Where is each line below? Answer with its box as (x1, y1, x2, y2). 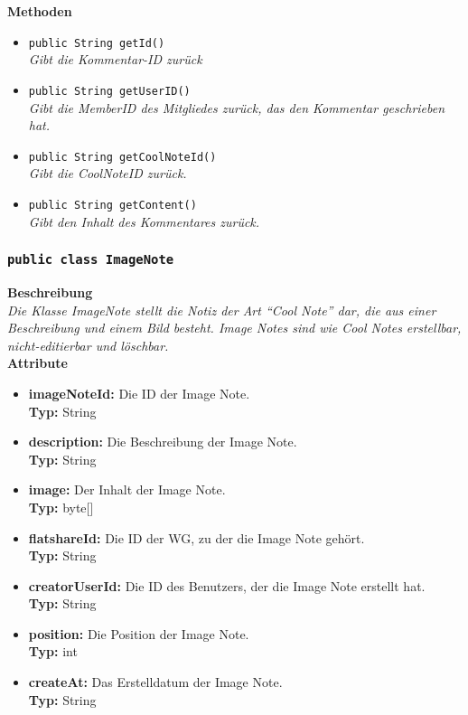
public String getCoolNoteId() (28, 150, 217, 164)
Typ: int (28, 642, 78, 661)
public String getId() (28, 36, 165, 50)
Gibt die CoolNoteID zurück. (28, 164, 187, 183)
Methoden (7, 2, 72, 20)
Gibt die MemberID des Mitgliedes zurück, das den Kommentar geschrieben (28, 98, 445, 117)
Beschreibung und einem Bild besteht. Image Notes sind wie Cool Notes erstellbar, (7, 318, 462, 337)
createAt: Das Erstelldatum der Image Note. (28, 673, 283, 691)
